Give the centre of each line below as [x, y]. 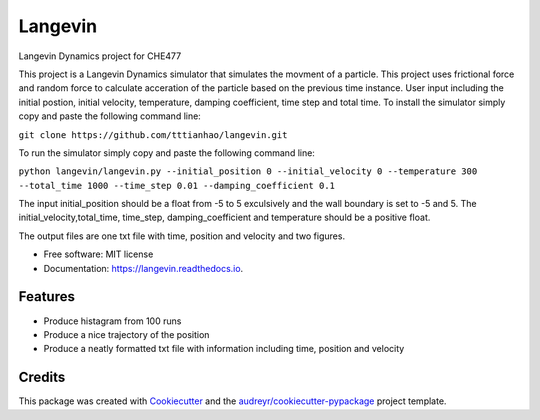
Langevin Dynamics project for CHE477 [100, 56]
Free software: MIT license [98, 254]
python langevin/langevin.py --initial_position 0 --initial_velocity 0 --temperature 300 [248, 171]
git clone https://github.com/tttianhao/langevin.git [153, 134]
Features [46, 296]
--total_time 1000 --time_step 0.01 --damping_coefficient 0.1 [176, 185]
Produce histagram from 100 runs [112, 321]
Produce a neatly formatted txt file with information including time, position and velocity [224, 349]
